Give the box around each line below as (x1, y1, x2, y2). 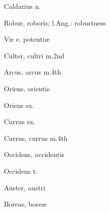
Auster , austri (4, 182, 46, 192)
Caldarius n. (4, 1, 41, 11)
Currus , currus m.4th (4, 132, 68, 143)
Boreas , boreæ (4, 199, 47, 209)
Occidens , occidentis (4, 149, 65, 159)
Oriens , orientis (4, 83, 50, 93)
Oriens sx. (4, 100, 34, 110)
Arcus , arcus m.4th (4, 67, 61, 77)
